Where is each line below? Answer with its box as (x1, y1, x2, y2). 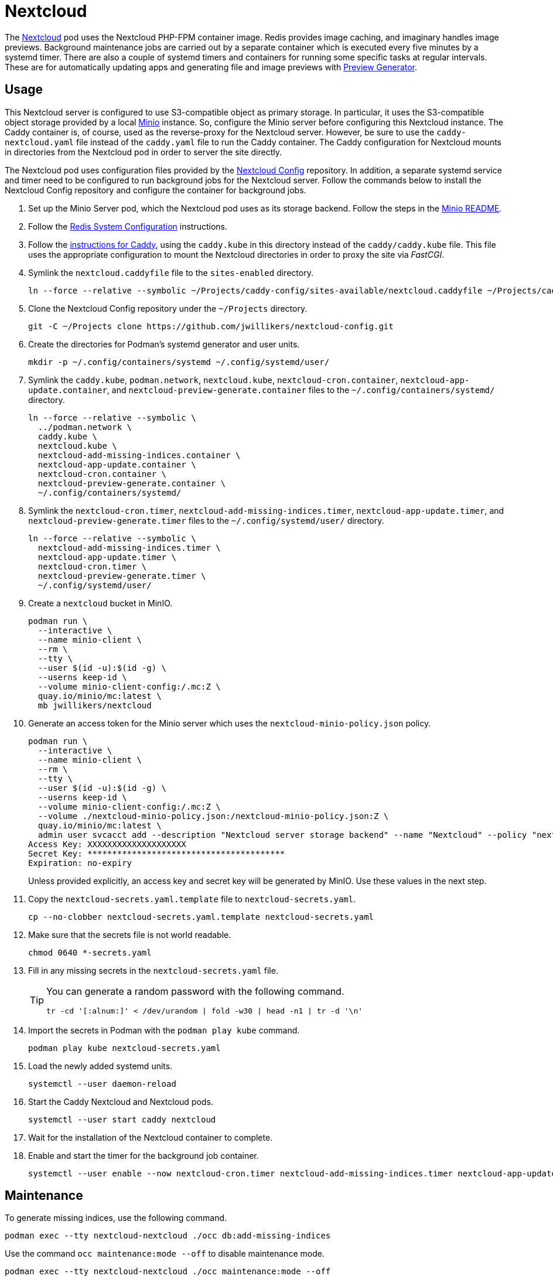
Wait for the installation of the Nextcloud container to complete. (28, 1132, 273, 1142)
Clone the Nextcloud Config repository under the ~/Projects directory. (28, 303, 308, 313)
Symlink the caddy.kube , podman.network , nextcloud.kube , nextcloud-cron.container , (28, 374, 398, 385)
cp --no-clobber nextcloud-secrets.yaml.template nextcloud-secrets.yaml (28, 912, 374, 922)
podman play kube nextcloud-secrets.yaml (28, 1043, 221, 1053)
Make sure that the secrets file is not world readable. (28, 929, 231, 940)
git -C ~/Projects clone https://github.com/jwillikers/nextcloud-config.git (28, 321, 394, 331)
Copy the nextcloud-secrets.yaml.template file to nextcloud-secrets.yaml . (28, 893, 356, 904)
